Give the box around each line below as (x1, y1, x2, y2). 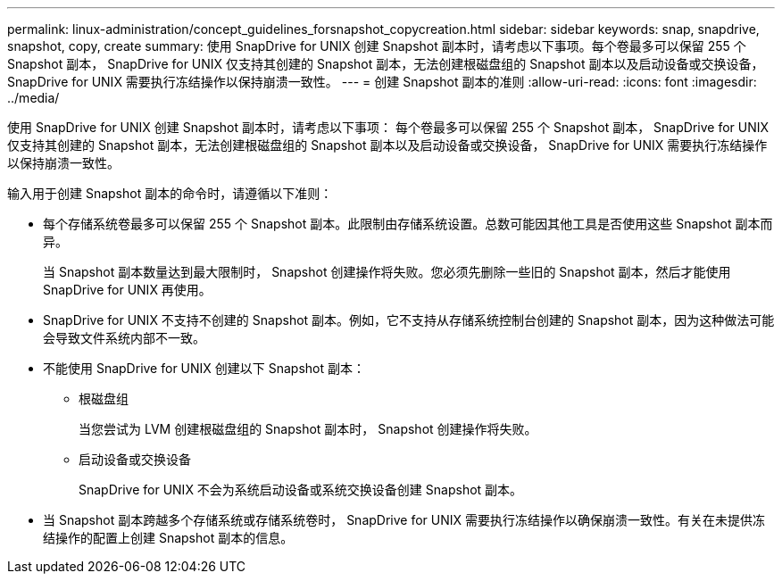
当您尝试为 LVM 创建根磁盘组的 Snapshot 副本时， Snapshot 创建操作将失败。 (79, 421, 537, 436)
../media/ (7, 90, 60, 105)
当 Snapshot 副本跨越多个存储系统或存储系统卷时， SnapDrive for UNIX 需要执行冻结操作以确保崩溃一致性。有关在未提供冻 (43, 512, 766, 527)
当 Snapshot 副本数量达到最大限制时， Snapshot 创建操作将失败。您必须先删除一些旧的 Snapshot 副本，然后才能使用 (43, 264, 731, 279)
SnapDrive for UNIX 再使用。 (43, 282, 212, 297)
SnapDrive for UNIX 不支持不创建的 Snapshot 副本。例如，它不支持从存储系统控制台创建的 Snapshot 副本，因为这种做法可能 (43, 312, 775, 328)
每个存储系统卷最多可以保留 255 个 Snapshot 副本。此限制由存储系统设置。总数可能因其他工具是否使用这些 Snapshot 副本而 (43, 216, 773, 231)
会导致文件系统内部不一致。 (43, 330, 205, 345)
